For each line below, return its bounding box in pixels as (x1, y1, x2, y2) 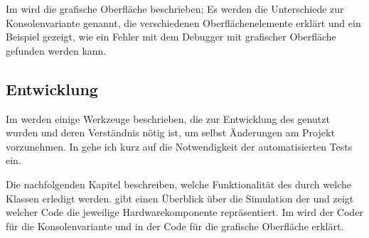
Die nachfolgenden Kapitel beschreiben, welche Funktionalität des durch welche (6, 176, 351, 191)
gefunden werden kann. (6, 43, 107, 58)
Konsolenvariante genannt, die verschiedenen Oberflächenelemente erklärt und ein (6, 15, 361, 30)
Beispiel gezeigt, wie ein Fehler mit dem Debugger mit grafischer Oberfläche (6, 29, 336, 44)
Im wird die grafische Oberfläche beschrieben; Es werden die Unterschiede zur (6, 1, 344, 16)
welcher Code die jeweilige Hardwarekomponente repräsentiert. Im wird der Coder (6, 205, 363, 220)
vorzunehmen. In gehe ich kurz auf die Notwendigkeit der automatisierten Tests (6, 139, 353, 153)
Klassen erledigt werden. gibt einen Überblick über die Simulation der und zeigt (6, 190, 354, 205)
